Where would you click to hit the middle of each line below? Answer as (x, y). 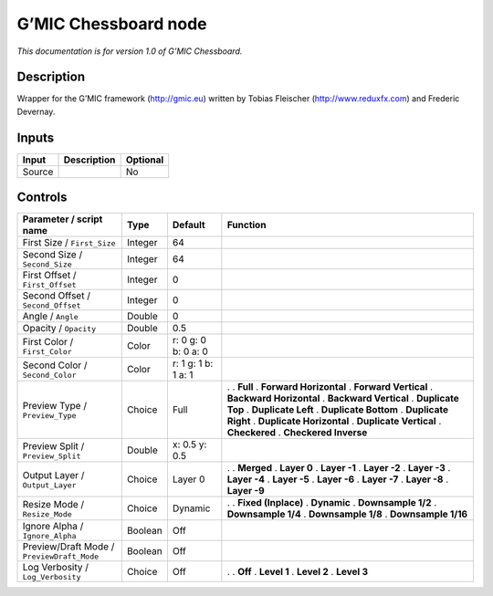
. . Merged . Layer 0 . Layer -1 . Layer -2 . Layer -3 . (339, 468)
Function (246, 225)
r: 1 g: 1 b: (193, 363)
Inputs (36, 137)
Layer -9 (246, 491)
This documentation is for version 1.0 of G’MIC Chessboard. (130, 51)
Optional (145, 160)
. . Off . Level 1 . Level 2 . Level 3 (298, 571)
